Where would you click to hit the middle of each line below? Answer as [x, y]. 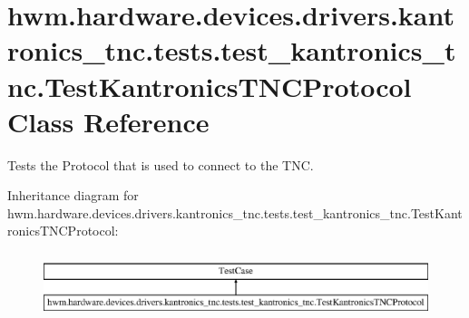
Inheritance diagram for [73, 195]
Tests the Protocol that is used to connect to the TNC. [161, 164]
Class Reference [108, 121]
